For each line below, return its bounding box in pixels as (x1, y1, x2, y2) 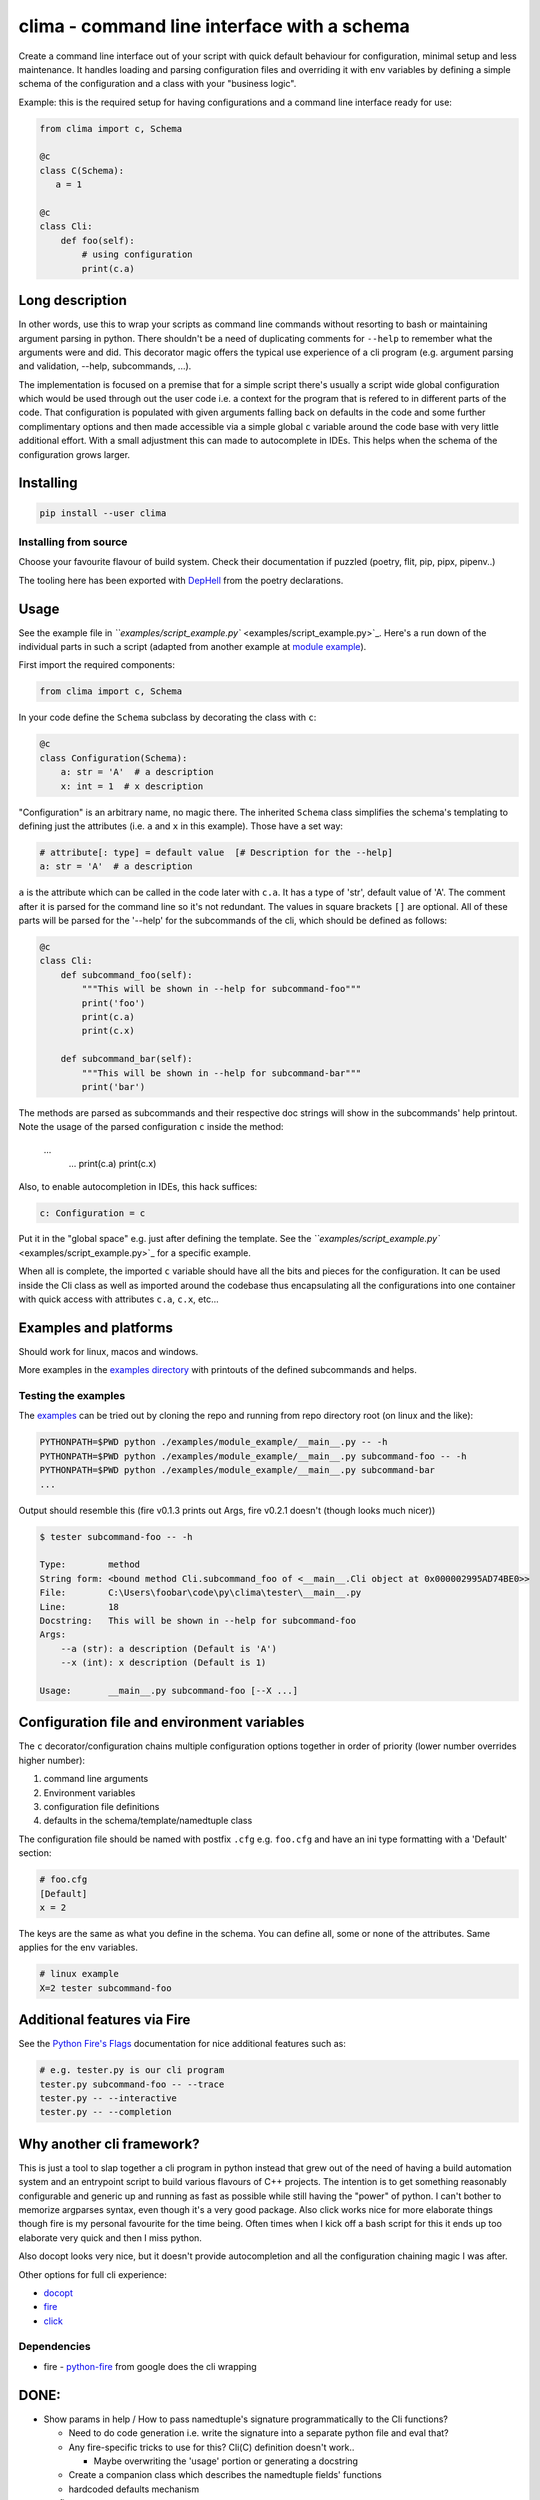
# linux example (39, 1968, 120, 1980)
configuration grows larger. (18, 448, 130, 460)
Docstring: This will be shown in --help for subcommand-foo (39, 1615, 357, 1626)
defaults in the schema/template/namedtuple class (43, 1815, 253, 1827)
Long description (18, 292, 127, 309)
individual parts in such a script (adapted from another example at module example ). (18, 641, 367, 653)
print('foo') (81, 997, 146, 1009)
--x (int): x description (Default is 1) (60, 1657, 267, 1669)
